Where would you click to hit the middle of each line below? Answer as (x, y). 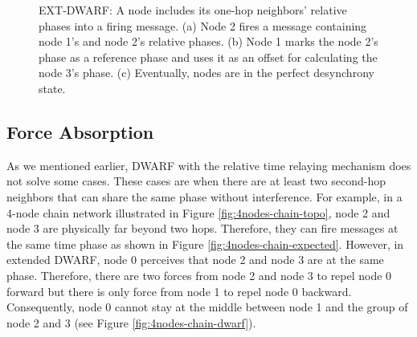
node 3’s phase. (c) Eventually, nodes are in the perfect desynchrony (206, 73)
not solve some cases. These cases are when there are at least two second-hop (196, 181)
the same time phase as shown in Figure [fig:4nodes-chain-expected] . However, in (205, 244)
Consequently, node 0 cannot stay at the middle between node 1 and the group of (207, 307)
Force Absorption (80, 131)
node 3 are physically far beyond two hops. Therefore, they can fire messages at (202, 228)
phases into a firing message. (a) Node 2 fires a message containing (203, 25)
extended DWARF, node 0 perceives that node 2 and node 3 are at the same (195, 260)
